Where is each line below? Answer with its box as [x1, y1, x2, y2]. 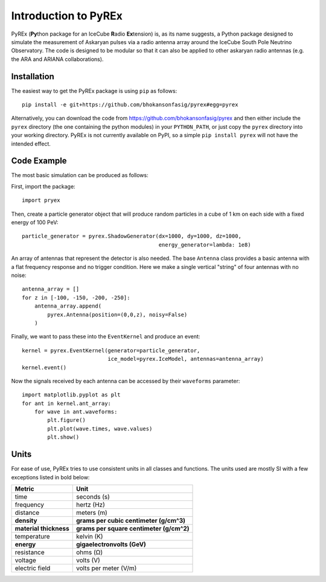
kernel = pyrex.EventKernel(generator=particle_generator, [22, 347, 200, 354]
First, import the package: [11, 183, 75, 190]
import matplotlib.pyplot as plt [22, 392, 121, 398]
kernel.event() [22, 364, 67, 371]
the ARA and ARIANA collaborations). [11, 55, 104, 63]
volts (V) [75, 556, 101, 564]
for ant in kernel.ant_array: [22, 399, 112, 407]
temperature [14, 532, 51, 540]
